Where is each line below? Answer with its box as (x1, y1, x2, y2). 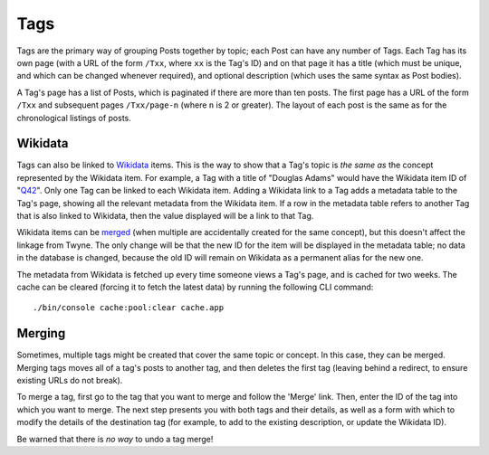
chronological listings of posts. (16, 112, 131, 123)
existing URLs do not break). (16, 375, 123, 385)
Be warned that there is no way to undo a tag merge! (16, 433, 214, 444)
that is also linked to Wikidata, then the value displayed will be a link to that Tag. (16, 210, 314, 221)
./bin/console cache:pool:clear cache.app (33, 303, 225, 313)
